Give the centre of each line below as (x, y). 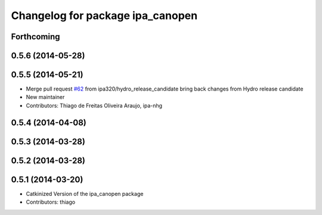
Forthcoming (35, 37)
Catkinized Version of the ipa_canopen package (85, 194)
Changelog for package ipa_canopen (104, 15)
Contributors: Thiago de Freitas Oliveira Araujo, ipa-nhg (94, 105)
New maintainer (45, 97)
